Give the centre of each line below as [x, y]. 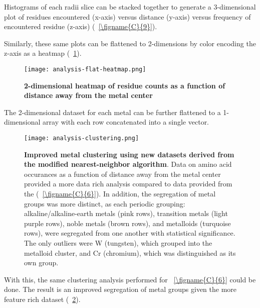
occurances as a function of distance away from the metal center [122, 174]
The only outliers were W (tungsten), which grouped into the [118, 243]
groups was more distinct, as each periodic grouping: [105, 203]
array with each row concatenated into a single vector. [126, 122]
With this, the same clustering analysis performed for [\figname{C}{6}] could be [130, 279]
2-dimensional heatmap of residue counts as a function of [125, 85]
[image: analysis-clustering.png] [82, 138]
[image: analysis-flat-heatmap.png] [85, 69]
